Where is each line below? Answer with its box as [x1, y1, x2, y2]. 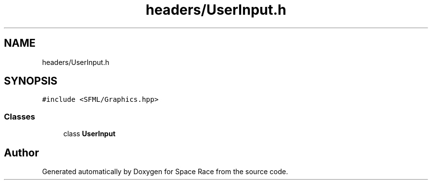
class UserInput [63, 129, 116, 138]
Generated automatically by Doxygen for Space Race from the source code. [42, 167, 288, 176]
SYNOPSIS [4, 75, 58, 88]
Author [4, 146, 39, 159]
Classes [4, 111, 36, 122]
